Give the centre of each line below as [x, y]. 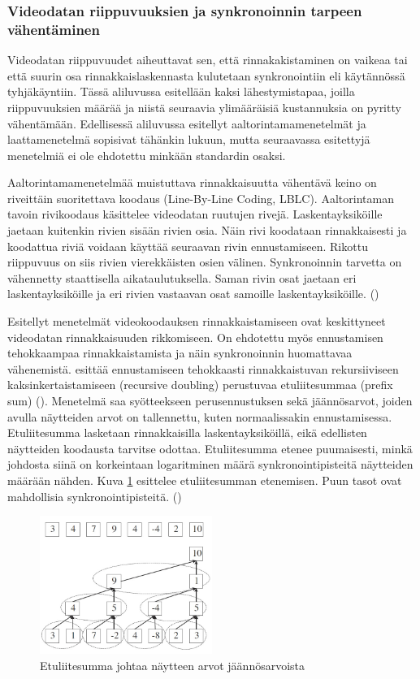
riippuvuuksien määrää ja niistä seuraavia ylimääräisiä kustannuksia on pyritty [204, 107]
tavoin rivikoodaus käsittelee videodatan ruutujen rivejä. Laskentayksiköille [195, 214]
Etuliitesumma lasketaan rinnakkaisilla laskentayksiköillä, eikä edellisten [187, 432]
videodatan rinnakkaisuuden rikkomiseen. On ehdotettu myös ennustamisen [195, 337]
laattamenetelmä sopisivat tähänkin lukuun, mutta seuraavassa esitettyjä [189, 139]
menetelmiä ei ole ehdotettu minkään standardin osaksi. [147, 155]
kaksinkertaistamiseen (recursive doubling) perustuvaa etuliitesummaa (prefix [200, 385]
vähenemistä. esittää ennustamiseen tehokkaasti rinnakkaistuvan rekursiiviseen [203, 368]
